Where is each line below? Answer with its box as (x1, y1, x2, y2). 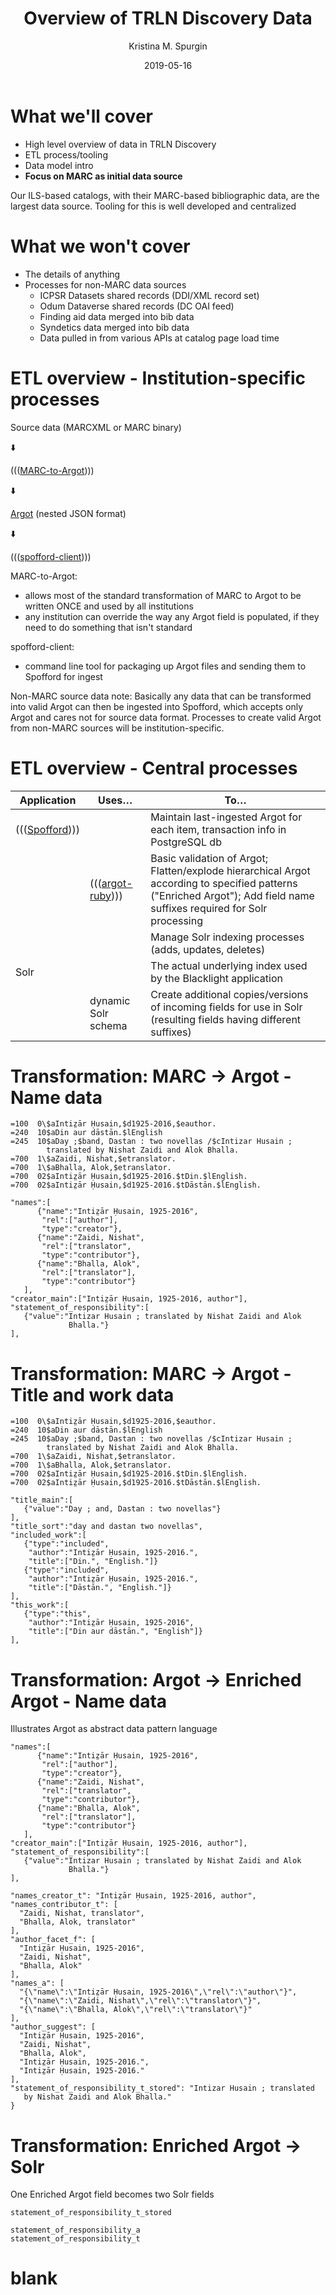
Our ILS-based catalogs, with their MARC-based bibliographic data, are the (10, 189, 320, 201)
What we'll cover (10, 105, 153, 127)
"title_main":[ (10, 1495, 74, 1506)
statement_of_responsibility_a (10, 2225, 141, 2236)
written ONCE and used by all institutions (24, 600, 194, 612)
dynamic (89, 993, 131, 1007)
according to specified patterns (150, 876, 298, 890)
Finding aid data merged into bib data (39, 310, 195, 322)
